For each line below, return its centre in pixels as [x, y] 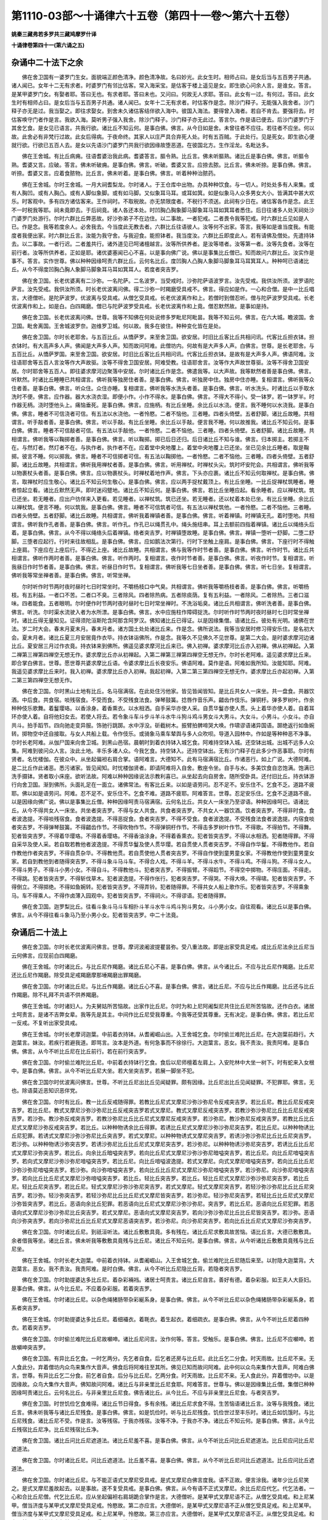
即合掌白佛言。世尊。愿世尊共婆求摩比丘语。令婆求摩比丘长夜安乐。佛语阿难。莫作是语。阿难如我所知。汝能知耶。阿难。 [163, 663]
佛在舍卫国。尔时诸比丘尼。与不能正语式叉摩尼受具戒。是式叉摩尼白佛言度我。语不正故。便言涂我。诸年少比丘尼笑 [165, 1480]
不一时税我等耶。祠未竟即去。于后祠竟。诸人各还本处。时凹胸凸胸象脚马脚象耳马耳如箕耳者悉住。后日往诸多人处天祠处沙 [163, 210]
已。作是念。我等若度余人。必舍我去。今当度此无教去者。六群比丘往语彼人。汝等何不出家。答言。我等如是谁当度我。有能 [163, 227]
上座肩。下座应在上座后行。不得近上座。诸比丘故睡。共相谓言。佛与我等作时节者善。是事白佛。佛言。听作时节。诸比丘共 [163, 550]
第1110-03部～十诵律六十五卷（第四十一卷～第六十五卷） [154, 16]
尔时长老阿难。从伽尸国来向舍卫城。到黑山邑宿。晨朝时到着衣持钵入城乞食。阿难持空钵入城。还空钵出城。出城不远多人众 [163, 742]
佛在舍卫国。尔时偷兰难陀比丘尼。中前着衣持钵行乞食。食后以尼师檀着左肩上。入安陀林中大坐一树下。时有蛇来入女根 [168, 1062]
